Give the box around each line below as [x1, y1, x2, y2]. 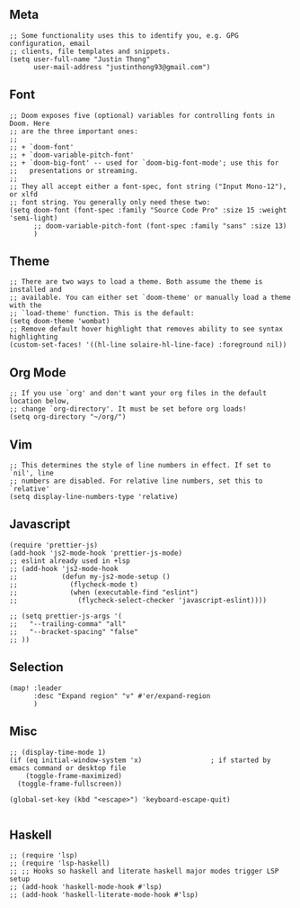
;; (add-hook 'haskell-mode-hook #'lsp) [9, 883, 163, 892]
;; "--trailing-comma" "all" [9, 619, 127, 629]
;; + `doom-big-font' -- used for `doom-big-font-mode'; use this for [9, 158, 279, 168]
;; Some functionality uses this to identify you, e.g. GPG [9, 31, 240, 40]
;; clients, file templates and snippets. [9, 47, 171, 56]
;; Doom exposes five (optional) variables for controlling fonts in [9, 111, 276, 120]
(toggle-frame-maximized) [25, 771, 123, 780]
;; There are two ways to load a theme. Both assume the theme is [9, 277, 263, 286]
